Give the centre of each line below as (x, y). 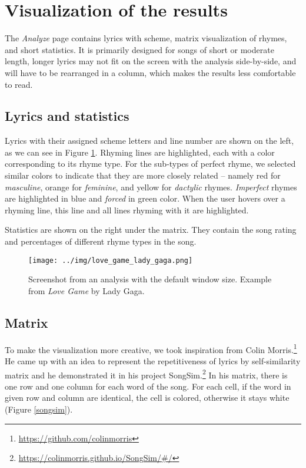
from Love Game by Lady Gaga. (87, 290)
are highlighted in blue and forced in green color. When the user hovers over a (145, 198)
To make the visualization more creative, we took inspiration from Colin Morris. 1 (151, 348)
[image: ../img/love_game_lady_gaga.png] (111, 260)
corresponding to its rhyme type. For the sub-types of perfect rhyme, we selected (150, 164)
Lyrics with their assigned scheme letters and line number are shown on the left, (149, 141)
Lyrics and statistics (67, 116)
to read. (19, 84)
